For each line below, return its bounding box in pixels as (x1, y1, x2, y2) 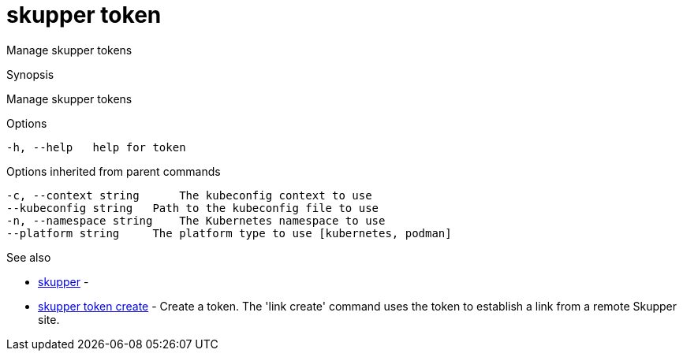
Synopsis (6, 67, 54, 81)
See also (6, 250, 51, 264)
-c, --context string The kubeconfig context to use (6, 188, 372, 202)
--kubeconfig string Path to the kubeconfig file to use (6, 201, 379, 214)
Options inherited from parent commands (6, 164, 221, 178)
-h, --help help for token (6, 140, 186, 154)
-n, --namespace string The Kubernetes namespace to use (6, 214, 386, 227)
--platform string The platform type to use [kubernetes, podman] (6, 226, 452, 240)
